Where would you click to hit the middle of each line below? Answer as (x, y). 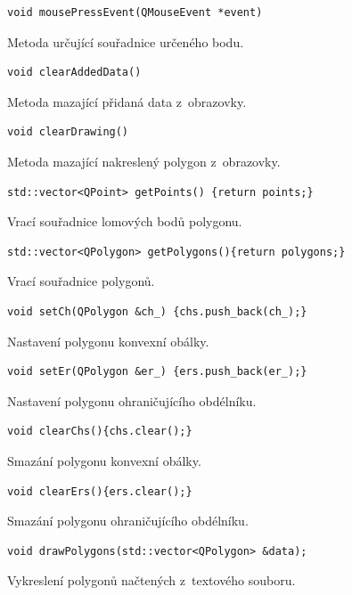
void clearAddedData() (74, 73)
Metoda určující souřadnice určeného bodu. (126, 41)
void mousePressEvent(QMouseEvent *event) (135, 12)
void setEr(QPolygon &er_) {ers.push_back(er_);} (157, 372)
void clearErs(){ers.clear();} (100, 491)
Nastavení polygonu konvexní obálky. (108, 341)
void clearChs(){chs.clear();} (100, 432)
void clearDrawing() (68, 132)
